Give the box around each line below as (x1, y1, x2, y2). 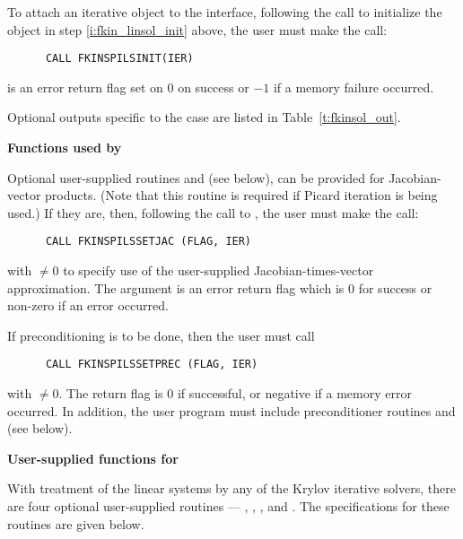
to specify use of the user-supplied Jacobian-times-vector (63, 261, 374, 280)
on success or (178, 77, 249, 96)
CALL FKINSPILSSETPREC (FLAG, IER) (45, 358, 258, 371)
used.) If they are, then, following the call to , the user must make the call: (7, 203, 419, 222)
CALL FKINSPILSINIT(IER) (45, 52, 194, 65)
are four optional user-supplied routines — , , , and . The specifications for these (7, 497, 450, 516)
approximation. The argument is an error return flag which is (7, 278, 345, 297)
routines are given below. (7, 514, 144, 533)
